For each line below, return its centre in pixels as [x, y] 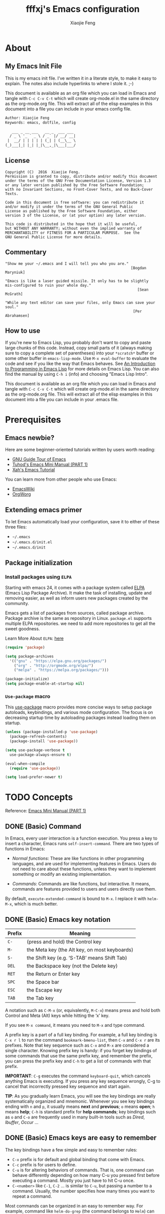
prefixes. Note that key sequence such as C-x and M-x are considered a [77, 1045]
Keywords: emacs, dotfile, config [41, 122]
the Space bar [43, 982]
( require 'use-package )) [35, 768]
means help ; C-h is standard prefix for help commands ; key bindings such [81, 1112]
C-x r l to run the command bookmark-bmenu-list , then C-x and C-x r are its [82, 1040]
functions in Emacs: [25, 849]
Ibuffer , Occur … [22, 1122]
